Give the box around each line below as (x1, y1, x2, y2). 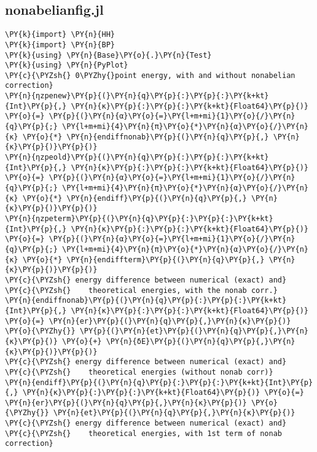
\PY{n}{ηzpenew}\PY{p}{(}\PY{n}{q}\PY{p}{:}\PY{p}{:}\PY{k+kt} (5, 92, 269, 101)
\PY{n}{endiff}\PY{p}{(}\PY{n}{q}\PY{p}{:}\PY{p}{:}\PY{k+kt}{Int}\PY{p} (5, 378, 313, 387)
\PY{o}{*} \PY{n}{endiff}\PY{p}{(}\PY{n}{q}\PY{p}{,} (22, 193, 247, 203)
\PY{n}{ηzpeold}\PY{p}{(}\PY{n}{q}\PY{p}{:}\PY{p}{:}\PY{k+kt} (5, 153, 269, 162)
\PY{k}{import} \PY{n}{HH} (5, 30, 115, 39)
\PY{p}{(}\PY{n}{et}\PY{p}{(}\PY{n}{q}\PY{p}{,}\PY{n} (79, 327, 308, 336)
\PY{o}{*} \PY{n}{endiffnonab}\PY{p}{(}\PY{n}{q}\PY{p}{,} (22, 132, 269, 141)
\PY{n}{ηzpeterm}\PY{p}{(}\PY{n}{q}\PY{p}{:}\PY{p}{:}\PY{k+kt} (5, 214, 273, 224)
